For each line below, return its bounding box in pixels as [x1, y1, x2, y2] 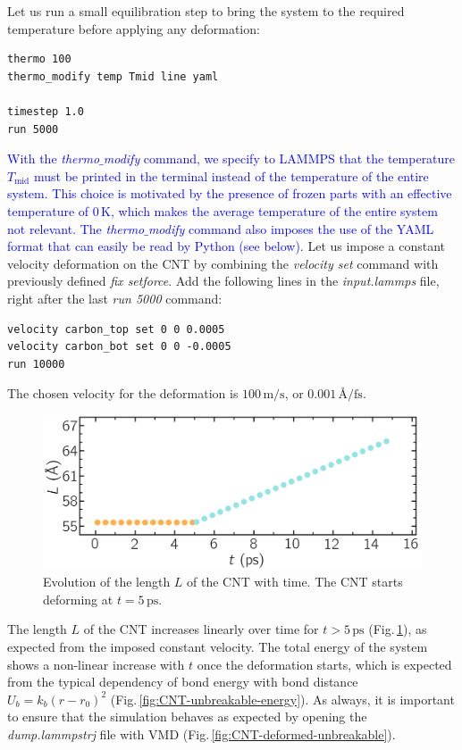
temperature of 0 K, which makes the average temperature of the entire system [7, 201, 438, 220]
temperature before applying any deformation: [7, 19, 260, 37]
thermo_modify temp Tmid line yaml [7, 70, 219, 83]
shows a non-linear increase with [7, 654, 185, 673]
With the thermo [7, 149, 100, 168]
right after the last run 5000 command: [7, 288, 223, 307]
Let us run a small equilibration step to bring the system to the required [7, 2, 405, 20]
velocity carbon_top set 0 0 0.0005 [7, 322, 225, 336]
